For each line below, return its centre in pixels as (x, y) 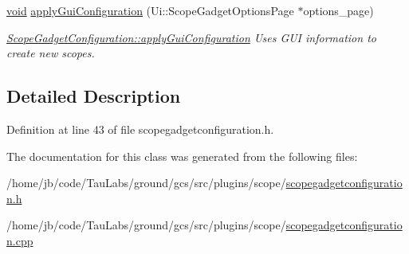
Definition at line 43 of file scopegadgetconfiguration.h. (140, 129)
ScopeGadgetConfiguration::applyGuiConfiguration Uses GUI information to (191, 37)
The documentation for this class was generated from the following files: (182, 156)
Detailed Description (94, 96)
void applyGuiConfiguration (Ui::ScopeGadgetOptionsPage (150, 10)
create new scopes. (51, 53)
